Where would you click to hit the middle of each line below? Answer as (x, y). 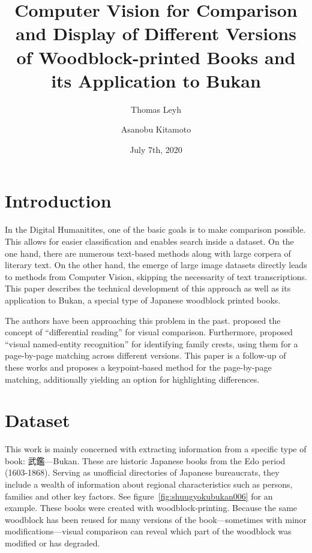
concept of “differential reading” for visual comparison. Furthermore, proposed (149, 332)
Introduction (58, 201)
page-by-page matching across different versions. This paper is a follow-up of (145, 355)
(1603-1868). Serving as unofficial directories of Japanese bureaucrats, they (142, 472)
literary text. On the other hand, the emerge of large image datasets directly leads (156, 265)
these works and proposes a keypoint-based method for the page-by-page (138, 367)
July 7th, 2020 (156, 149)
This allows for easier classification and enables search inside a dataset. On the (149, 241)
